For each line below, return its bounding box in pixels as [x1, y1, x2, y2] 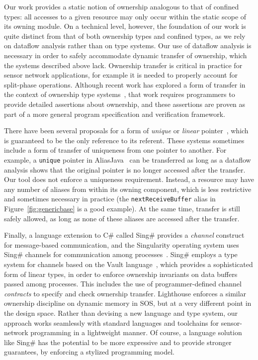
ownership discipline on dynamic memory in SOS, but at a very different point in [4, 298, 252, 308]
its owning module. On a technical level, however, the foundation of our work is [4, 21, 246, 31]
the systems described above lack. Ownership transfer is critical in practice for [4, 60, 243, 70]
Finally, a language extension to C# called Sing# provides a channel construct [4, 230, 245, 240]
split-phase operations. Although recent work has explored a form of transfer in [4, 79, 246, 90]
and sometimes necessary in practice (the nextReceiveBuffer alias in [4, 193, 216, 204]
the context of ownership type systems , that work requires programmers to [4, 89, 235, 99]
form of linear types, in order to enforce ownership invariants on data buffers [4, 269, 238, 279]
